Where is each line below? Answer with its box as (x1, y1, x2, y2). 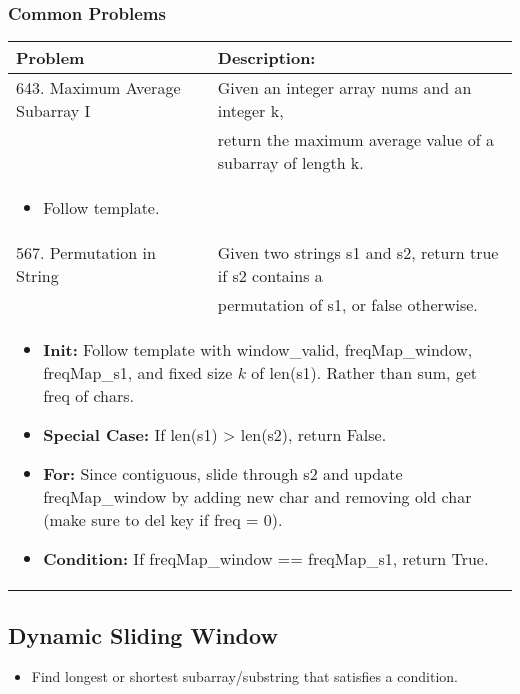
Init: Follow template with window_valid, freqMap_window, (43, 338, 473, 362)
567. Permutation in (16, 241, 156, 265)
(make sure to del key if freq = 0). (43, 508, 283, 532)
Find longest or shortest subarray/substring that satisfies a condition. (31, 666, 458, 687)
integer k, (217, 99, 284, 123)
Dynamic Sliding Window (8, 619, 278, 650)
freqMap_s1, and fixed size (43, 361, 233, 385)
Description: (217, 46, 316, 70)
